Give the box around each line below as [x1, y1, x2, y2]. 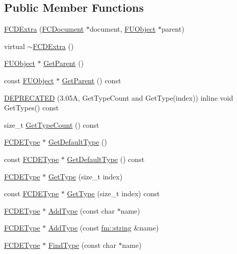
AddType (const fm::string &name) [48, 222, 159, 233]
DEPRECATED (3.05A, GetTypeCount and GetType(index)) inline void [4, 92, 233, 103]
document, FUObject [89, 24, 156, 34]
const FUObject [4, 75, 54, 85]
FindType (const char [48, 239, 116, 250]
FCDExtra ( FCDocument [4, 24, 84, 34]
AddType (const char [48, 205, 115, 216]
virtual [4, 40, 25, 51]
